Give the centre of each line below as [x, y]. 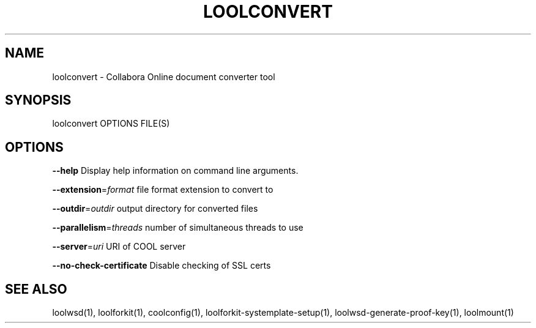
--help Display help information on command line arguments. [175, 171]
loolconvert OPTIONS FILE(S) [111, 124]
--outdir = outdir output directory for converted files [155, 209]
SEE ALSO [36, 289]
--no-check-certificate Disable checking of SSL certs [162, 266]
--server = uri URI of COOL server [119, 247]
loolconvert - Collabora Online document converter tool [164, 76]
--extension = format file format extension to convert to [163, 190]
